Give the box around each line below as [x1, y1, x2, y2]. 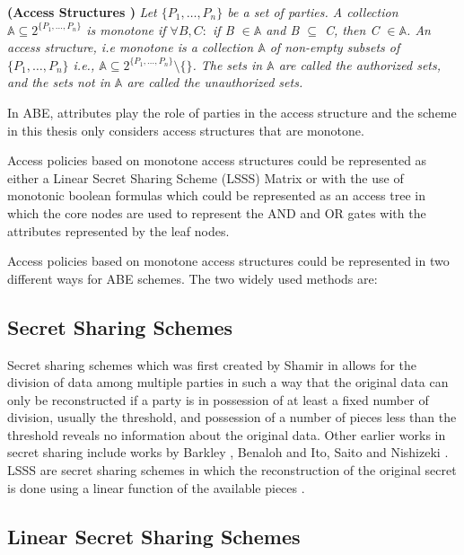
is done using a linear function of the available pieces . [7, 478, 305, 497]
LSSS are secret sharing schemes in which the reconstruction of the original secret [7, 461, 457, 480]
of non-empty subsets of [269, 38, 400, 57]
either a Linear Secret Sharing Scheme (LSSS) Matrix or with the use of [7, 168, 404, 187]
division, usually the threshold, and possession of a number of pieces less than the [7, 408, 457, 427]
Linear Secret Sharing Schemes [7, 522, 301, 550]
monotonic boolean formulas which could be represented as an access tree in [7, 186, 426, 205]
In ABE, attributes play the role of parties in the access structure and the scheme [7, 102, 457, 121]
